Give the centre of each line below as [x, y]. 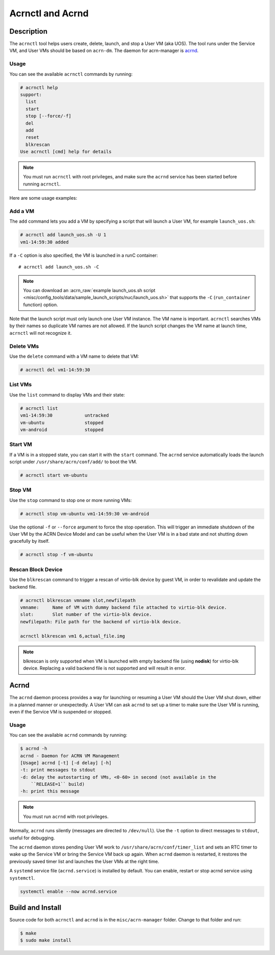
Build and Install [35, 907]
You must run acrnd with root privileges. [66, 816]
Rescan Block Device [36, 569]
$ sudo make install [46, 940]
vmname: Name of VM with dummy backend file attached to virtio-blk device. [123, 607]
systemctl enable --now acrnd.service [68, 891]
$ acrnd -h [34, 749]
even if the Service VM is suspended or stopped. [61, 711]
